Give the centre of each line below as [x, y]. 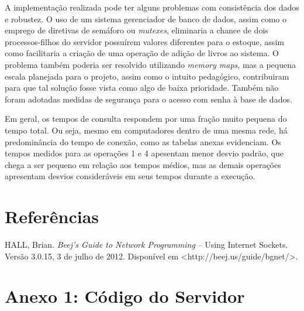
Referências [52, 216]
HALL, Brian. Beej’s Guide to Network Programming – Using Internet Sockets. [146, 245]
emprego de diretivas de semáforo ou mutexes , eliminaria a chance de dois [137, 30]
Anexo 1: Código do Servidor [125, 296]
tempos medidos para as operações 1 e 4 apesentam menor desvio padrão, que [144, 153]
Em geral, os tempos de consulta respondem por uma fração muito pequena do [146, 119]
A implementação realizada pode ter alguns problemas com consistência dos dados [152, 7]
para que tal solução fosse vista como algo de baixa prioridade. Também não [142, 88]
